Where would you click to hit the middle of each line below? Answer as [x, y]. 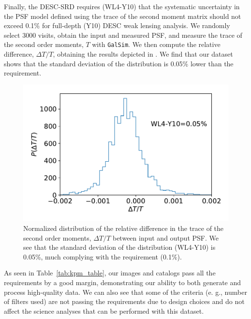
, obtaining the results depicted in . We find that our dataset [143, 54]
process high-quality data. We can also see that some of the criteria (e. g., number [125, 292]
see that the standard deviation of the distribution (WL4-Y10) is [119, 247]
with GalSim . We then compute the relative [156, 44]
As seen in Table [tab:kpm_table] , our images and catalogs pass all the [110, 273]
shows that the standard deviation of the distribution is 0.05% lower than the [119, 63]
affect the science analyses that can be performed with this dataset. [104, 311]
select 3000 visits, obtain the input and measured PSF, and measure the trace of [123, 35]
